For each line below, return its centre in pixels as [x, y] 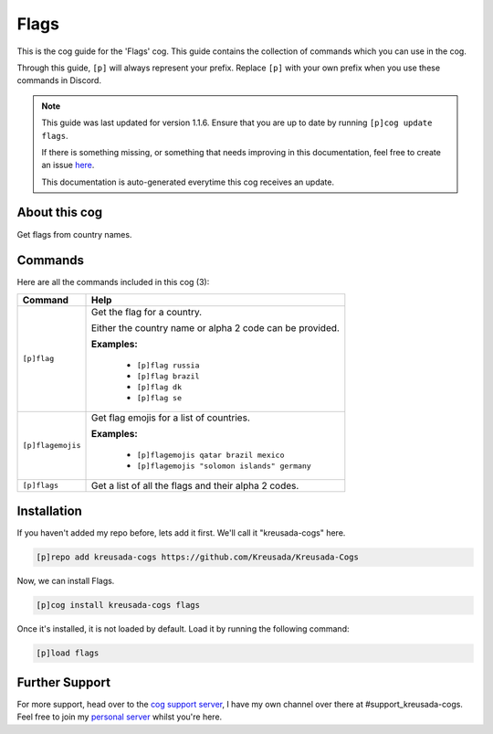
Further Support [64, 682]
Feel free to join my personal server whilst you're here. [120, 717]
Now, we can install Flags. [66, 581]
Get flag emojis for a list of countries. [170, 418]
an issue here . [68, 165]
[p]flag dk [159, 387]
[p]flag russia [168, 365]
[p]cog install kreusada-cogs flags [118, 605]
